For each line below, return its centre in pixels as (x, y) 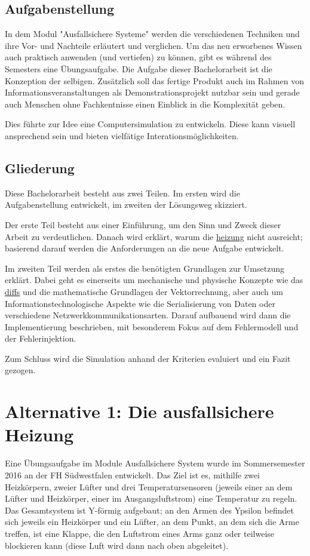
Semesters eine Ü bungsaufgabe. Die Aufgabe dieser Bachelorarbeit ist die (139, 68)
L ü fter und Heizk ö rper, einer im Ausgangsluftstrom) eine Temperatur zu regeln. (151, 498)
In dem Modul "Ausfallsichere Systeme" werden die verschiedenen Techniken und (152, 34)
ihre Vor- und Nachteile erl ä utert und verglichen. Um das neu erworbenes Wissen (154, 45)
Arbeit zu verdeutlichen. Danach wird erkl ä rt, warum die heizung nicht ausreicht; (154, 236)
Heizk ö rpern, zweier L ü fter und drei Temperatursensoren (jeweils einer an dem (149, 486)
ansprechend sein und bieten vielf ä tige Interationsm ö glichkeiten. (122, 135)
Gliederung (40, 168)
